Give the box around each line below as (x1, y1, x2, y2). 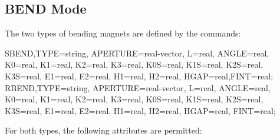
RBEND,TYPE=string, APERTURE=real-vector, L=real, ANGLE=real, (5, 81, 271, 94)
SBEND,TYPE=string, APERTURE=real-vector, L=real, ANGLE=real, (5, 46, 269, 59)
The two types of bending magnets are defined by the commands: (5, 27, 241, 39)
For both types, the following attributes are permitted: (5, 124, 202, 136)
